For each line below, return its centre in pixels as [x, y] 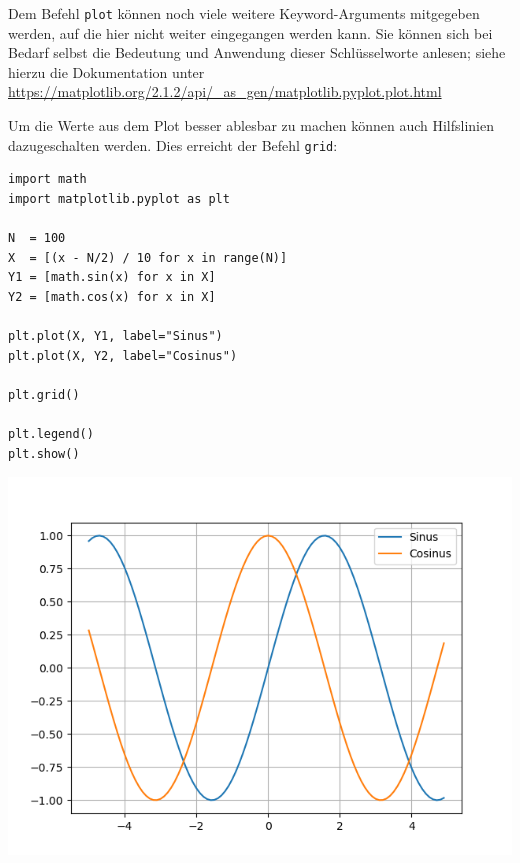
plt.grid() [44, 394]
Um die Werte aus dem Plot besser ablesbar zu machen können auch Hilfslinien [251, 125]
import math [47, 179]
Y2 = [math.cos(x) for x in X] [112, 296]
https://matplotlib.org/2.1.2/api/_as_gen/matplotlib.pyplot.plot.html [225, 91]
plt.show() [44, 453]
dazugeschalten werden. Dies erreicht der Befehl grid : [173, 144]
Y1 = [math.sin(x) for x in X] [112, 277]
